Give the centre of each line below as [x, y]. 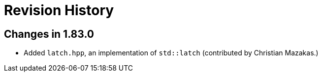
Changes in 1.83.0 [49, 34]
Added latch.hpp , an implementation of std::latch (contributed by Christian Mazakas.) [171, 53]
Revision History [59, 10]
